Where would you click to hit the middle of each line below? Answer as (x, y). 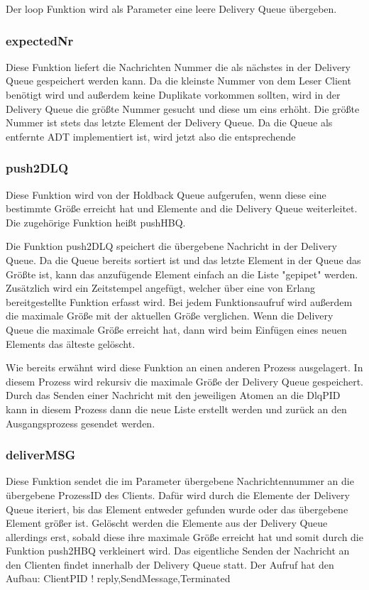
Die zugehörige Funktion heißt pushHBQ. (96, 222)
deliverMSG (41, 455)
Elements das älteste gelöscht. (71, 343)
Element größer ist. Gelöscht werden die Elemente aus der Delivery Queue (167, 523)
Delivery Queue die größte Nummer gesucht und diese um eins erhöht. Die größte (183, 108)
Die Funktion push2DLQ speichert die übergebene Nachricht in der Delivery (171, 246)
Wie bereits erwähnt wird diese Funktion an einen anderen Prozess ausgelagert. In (184, 367)
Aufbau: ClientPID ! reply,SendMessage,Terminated (118, 578)
